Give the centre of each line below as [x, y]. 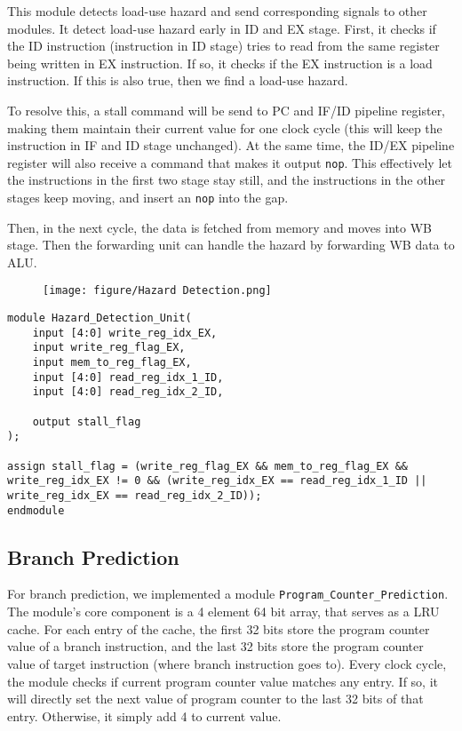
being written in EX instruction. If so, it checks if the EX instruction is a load [220, 63]
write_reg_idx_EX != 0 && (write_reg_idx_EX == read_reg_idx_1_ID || [217, 481]
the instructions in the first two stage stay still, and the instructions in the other [227, 180]
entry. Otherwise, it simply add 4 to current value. [144, 715]
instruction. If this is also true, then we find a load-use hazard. [178, 80]
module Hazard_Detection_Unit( [100, 318]
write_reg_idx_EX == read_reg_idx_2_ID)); [135, 495]
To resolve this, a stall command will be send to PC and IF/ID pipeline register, [227, 110]
